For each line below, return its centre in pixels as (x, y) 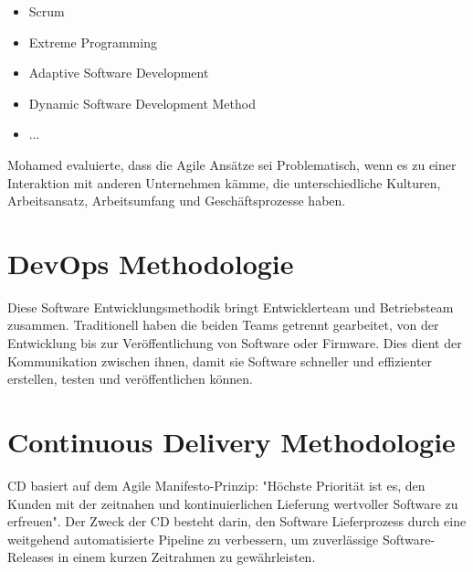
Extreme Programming (93, 42)
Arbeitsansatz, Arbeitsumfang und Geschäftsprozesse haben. (177, 201)
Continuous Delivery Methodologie (231, 442)
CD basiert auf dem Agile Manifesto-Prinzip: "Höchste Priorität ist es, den (216, 485)
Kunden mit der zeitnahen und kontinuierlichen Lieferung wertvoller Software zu (233, 503)
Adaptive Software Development (119, 73)
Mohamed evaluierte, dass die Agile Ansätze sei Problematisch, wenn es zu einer (232, 164)
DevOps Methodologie (151, 263)
